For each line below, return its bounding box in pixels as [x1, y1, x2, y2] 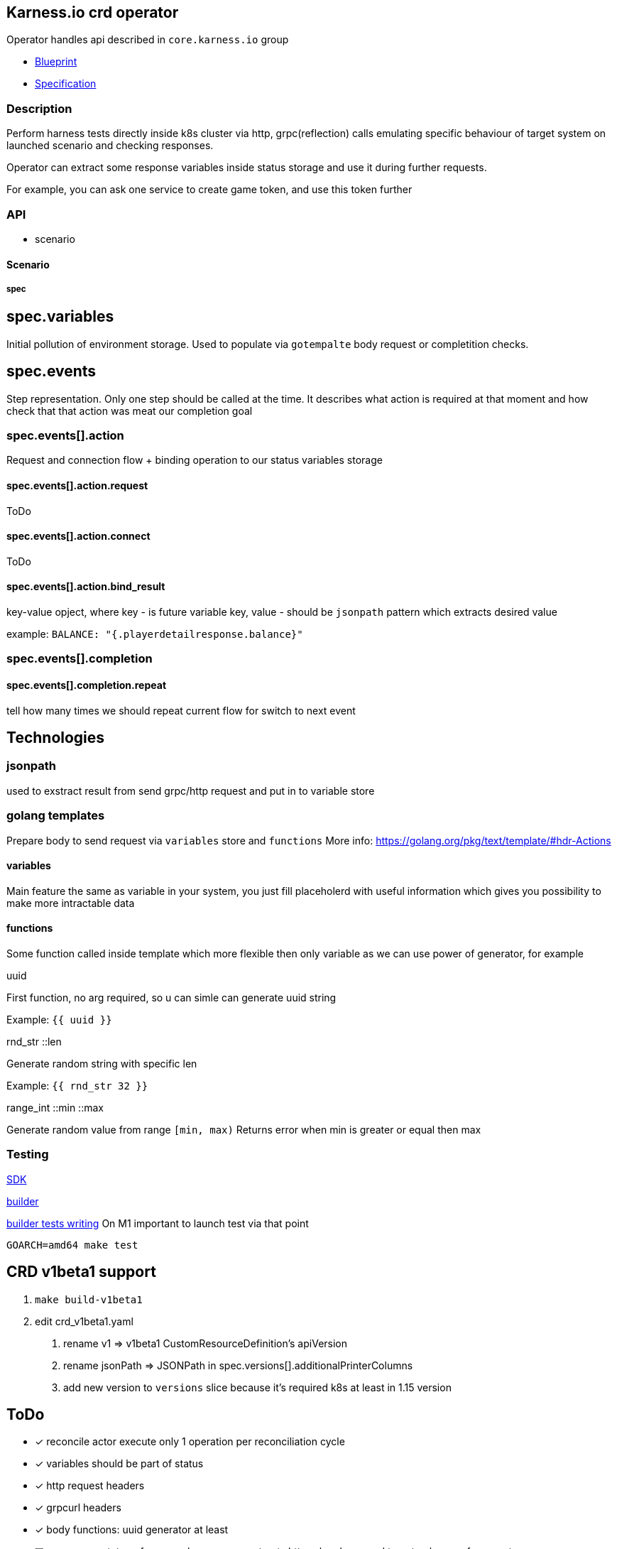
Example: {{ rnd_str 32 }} [6, 1079, 148, 1092]
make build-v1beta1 [35, 1293, 143, 1305]
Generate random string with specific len [6, 1057, 197, 1070]
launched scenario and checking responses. [6, 139, 214, 152]
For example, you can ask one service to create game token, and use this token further [6, 183, 413, 196]
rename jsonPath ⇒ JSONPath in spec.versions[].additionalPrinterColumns [63, 1359, 413, 1371]
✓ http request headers [35, 1479, 145, 1492]
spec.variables [6, 308, 114, 326]
